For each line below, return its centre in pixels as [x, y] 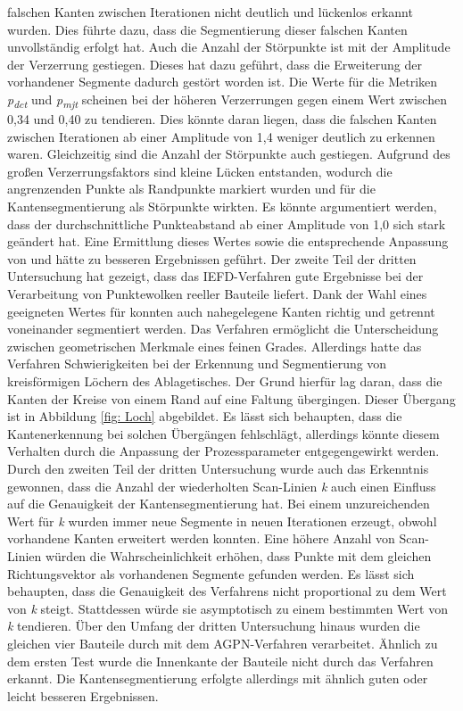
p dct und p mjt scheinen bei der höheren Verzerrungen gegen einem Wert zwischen [227, 100]
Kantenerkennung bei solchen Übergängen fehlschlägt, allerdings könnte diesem [223, 433]
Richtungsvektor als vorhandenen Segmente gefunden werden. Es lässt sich [211, 573]
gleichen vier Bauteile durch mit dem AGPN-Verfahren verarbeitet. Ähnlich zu [223, 643]
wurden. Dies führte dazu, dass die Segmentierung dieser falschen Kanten [207, 29]
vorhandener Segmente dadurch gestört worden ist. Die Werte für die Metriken [223, 82]
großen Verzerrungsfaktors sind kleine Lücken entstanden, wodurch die [200, 171]
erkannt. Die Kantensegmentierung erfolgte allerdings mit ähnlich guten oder [218, 678]
